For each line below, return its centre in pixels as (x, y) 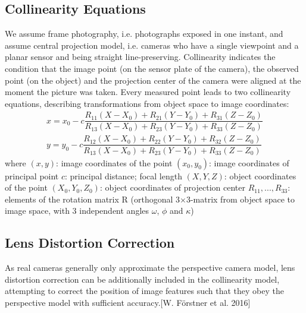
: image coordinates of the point (114, 162)
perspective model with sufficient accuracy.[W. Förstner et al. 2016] (128, 302)
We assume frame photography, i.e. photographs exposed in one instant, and (144, 34)
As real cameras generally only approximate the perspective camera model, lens (150, 268)
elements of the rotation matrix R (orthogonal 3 (92, 199)
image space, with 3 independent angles (77, 211)
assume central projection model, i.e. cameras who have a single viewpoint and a (152, 45)
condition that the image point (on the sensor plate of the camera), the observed (152, 68)
